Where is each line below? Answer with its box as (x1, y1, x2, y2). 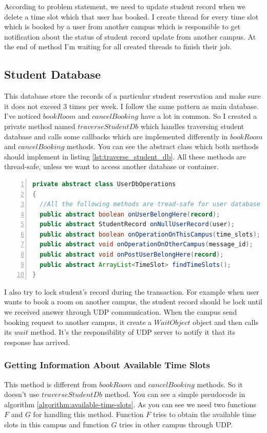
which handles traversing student (140, 120, 244, 131)
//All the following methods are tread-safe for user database (40, 201, 260, 208)
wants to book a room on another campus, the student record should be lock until (4, 296, 262, 307)
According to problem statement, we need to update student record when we (4, 1, 245, 11)
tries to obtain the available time (152, 409, 256, 420)
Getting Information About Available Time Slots (4, 358, 210, 371)
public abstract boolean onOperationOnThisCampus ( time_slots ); (40, 230, 260, 238)
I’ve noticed (4, 111, 41, 121)
